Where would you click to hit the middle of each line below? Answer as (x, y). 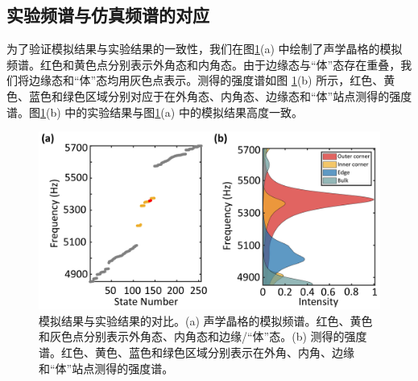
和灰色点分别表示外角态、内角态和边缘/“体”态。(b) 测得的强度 (203, 336)
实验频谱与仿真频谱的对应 (108, 15)
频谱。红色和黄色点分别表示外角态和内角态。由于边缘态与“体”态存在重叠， (204, 64)
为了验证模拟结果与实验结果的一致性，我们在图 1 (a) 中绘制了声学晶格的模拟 (205, 49)
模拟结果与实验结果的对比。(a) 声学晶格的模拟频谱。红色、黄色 (206, 320)
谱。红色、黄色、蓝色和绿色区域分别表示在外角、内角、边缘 (197, 352)
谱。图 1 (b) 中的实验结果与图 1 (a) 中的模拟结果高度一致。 (155, 112)
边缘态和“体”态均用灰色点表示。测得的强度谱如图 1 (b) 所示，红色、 (206, 80)
